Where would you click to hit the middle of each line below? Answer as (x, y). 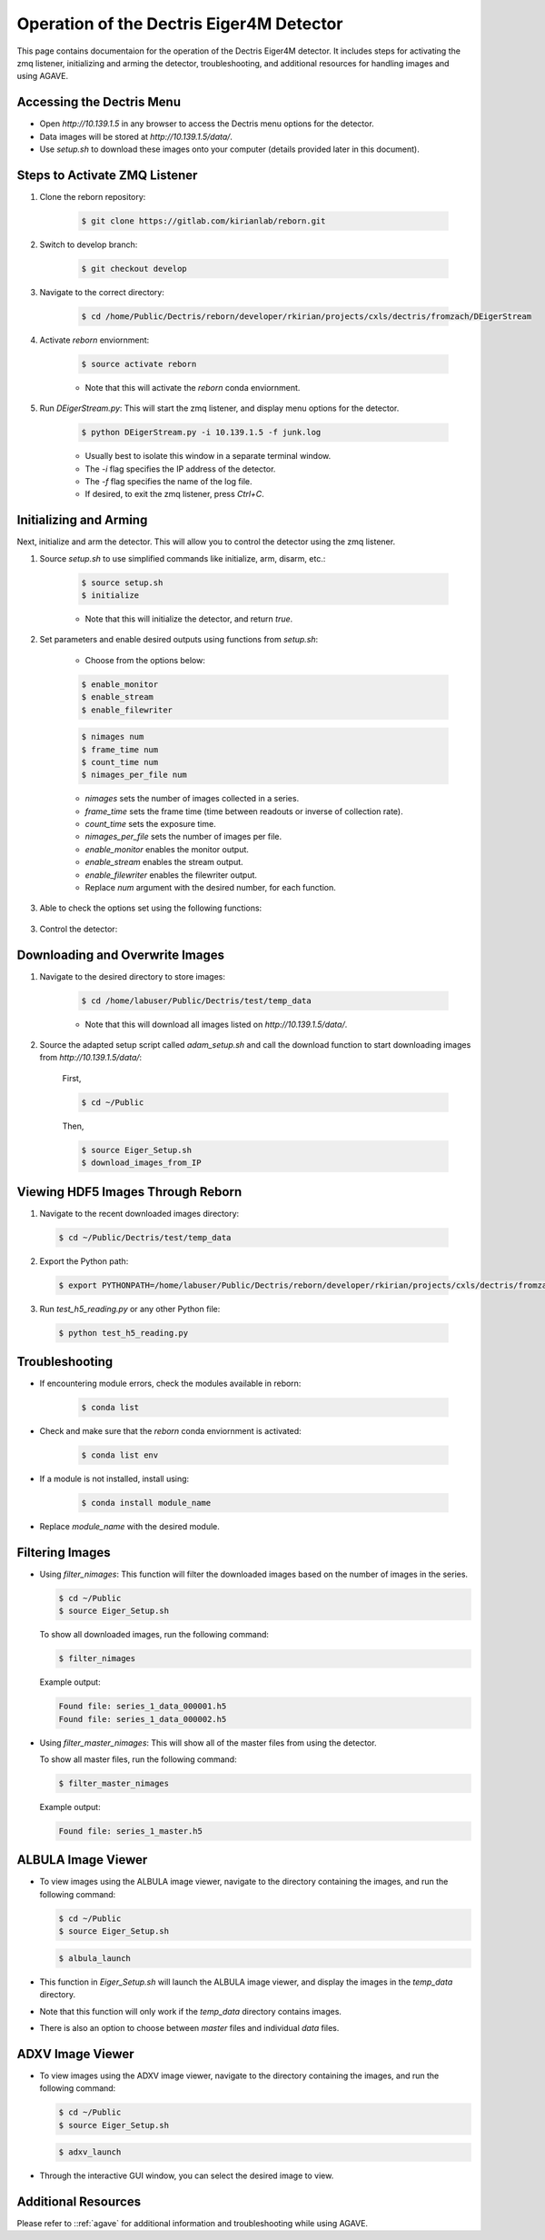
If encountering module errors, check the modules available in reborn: (170, 1384)
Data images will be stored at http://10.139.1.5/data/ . (136, 136)
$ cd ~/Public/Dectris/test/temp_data (145, 1237)
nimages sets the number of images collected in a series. (192, 799)
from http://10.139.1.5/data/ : (91, 1058)
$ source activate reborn (139, 364)
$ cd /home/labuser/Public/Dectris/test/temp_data (197, 1001)
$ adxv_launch (90, 2152)
